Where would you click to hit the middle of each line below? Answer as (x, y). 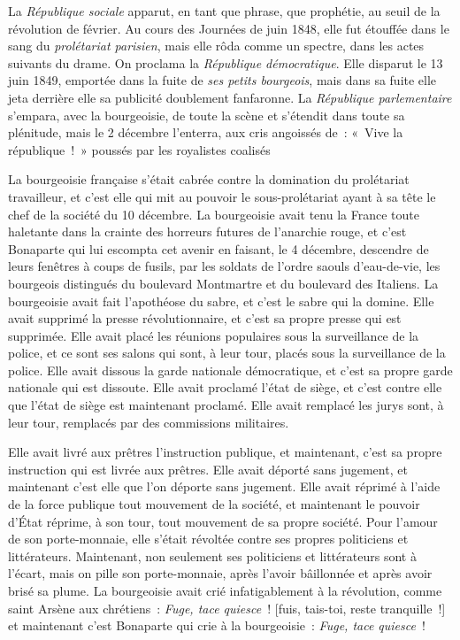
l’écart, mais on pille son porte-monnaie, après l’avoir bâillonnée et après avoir (220, 573)
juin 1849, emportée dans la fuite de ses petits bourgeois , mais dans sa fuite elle (222, 80)
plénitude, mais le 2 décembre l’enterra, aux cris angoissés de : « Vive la (206, 132)
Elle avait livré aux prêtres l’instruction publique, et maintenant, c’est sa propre (225, 452)
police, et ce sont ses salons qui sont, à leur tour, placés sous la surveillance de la (227, 353)
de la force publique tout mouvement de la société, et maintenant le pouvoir (214, 504)
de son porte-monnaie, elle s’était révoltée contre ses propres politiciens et (208, 539)
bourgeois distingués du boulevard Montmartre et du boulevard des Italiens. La (223, 283)
